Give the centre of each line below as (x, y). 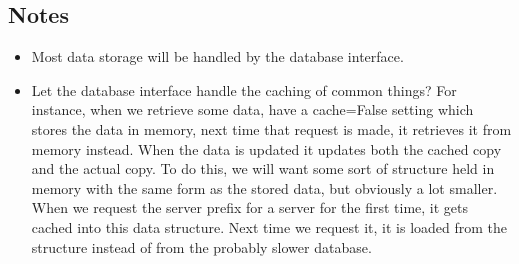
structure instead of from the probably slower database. (201, 246)
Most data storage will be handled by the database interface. (217, 56)
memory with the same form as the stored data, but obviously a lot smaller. (264, 187)
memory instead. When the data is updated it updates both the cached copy (266, 148)
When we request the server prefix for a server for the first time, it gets (250, 207)
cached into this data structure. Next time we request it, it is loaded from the (269, 226)
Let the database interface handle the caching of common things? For (244, 89)
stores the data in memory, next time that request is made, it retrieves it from (271, 128)
